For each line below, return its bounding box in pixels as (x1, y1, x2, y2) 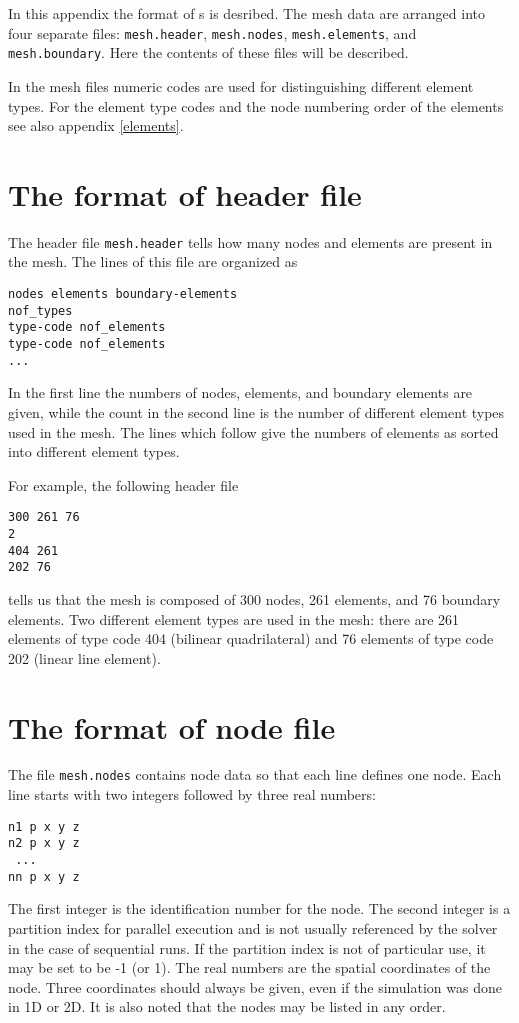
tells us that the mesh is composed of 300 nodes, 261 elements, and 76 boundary (8, 588, 501, 609)
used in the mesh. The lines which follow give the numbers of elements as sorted (8, 421, 499, 442)
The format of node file (8, 706, 336, 747)
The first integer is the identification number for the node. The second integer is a (8, 898, 511, 919)
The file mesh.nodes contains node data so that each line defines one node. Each (8, 764, 502, 785)
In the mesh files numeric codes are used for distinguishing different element (8, 75, 474, 96)
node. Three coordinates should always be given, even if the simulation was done (8, 976, 502, 997)
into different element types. (8, 441, 180, 462)
